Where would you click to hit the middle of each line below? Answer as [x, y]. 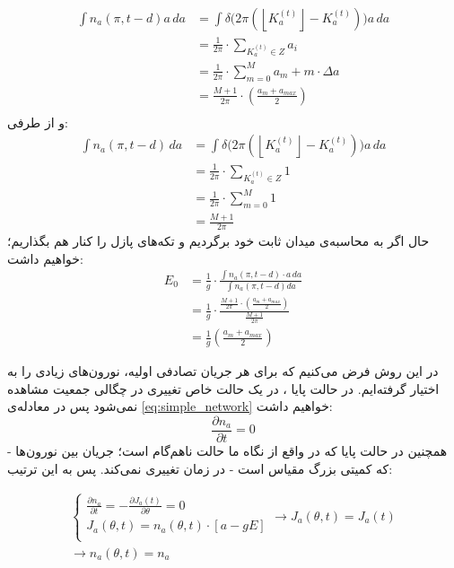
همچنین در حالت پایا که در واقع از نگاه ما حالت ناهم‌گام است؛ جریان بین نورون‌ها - [227, 451]
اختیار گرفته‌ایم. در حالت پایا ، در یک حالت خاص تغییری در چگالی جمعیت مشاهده [223, 388]
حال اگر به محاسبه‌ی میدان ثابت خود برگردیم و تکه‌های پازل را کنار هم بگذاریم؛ [218, 241]
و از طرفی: [38, 122]
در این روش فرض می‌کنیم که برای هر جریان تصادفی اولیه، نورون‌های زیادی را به [223, 371]
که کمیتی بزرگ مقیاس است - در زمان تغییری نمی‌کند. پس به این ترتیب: [200, 468]
